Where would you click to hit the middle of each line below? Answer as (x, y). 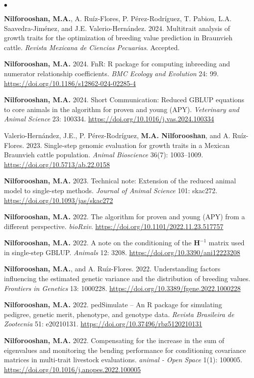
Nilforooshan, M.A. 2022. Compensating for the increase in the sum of (114, 340)
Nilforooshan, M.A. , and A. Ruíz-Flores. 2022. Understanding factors (112, 269)
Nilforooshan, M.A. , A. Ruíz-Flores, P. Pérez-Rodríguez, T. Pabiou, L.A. (118, 18)
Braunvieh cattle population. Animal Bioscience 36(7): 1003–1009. (104, 155)
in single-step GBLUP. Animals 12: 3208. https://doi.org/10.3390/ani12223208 (122, 252)
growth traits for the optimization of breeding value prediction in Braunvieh (118, 38)
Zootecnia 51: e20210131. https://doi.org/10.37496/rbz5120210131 (103, 324)
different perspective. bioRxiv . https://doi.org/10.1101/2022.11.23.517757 (114, 226)
